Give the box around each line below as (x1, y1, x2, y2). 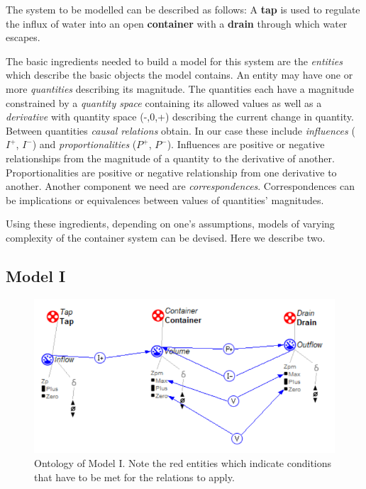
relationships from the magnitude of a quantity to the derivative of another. (6, 150, 335, 165)
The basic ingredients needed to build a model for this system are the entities (6, 53, 343, 68)
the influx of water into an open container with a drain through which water (6, 16, 348, 30)
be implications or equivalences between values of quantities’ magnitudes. (6, 192, 324, 207)
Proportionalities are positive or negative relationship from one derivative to (6, 164, 337, 179)
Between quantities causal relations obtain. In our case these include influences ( (6, 123, 355, 137)
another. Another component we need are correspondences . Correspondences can (6, 179, 355, 193)
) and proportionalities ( (32, 137, 137, 152)
